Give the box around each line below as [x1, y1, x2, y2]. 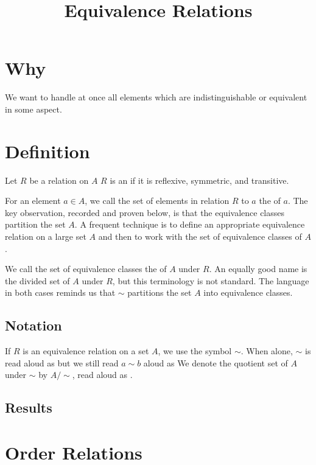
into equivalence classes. [203, 286, 293, 299]
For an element [5, 194, 61, 207]
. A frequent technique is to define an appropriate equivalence [74, 218, 305, 231]
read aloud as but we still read [5, 356, 119, 369]
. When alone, [241, 344, 293, 357]
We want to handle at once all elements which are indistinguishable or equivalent [5, 91, 307, 103]
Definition [5, 138, 90, 163]
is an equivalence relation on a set [23, 344, 149, 357]
